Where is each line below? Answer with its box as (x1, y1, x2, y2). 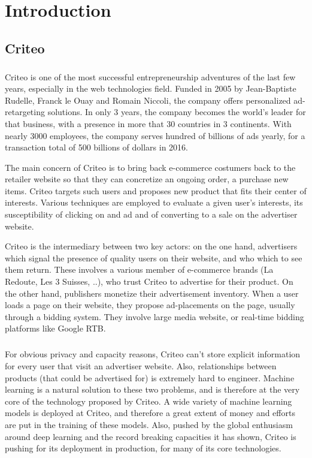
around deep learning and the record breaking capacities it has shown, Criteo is (5, 430, 296, 442)
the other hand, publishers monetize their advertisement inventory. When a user (5, 287, 299, 299)
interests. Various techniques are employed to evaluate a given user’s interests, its (5, 196, 303, 209)
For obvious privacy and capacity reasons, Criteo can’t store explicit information (5, 348, 301, 360)
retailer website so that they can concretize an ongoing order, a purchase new (5, 173, 289, 185)
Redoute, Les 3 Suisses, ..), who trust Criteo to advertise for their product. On (5, 275, 293, 288)
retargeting (5, 106, 45, 118)
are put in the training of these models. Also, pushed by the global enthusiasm (5, 418, 293, 430)
